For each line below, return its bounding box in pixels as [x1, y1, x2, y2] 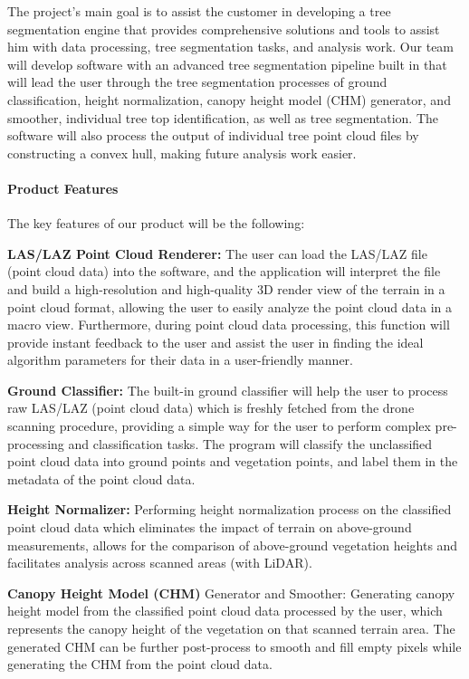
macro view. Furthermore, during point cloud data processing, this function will [7, 315, 450, 334]
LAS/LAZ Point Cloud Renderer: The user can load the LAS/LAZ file [7, 244, 427, 263]
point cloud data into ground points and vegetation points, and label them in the [7, 452, 458, 471]
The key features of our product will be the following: [7, 214, 305, 233]
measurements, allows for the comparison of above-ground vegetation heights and [7, 535, 458, 554]
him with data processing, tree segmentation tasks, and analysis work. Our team [7, 37, 455, 56]
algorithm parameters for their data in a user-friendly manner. [7, 350, 354, 369]
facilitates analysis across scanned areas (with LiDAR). [7, 553, 312, 572]
